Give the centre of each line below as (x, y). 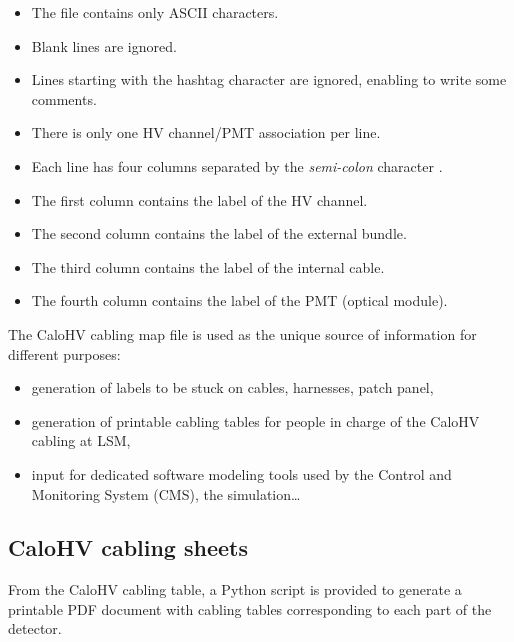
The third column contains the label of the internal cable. (208, 266)
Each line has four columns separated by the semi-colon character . (237, 165)
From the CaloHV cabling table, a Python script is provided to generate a (235, 589)
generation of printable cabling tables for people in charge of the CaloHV (255, 420)
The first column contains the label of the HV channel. (199, 199)
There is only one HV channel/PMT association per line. (206, 132)
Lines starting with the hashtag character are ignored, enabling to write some (269, 79)
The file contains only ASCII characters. (155, 12)
